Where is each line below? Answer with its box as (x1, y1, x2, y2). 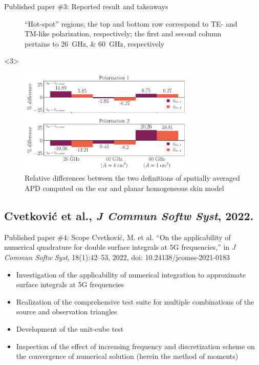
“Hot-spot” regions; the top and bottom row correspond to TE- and (25, 18, 238, 29)
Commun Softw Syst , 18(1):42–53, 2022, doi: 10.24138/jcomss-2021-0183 (4, 252, 230, 262)
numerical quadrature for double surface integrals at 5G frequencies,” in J (4, 242, 236, 252)
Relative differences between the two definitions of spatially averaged (25, 173, 240, 183)
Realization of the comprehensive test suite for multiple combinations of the (16, 296, 254, 307)
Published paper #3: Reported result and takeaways (4, 1, 168, 11)
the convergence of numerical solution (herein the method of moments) (16, 351, 239, 361)
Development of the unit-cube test (16, 323, 124, 334)
